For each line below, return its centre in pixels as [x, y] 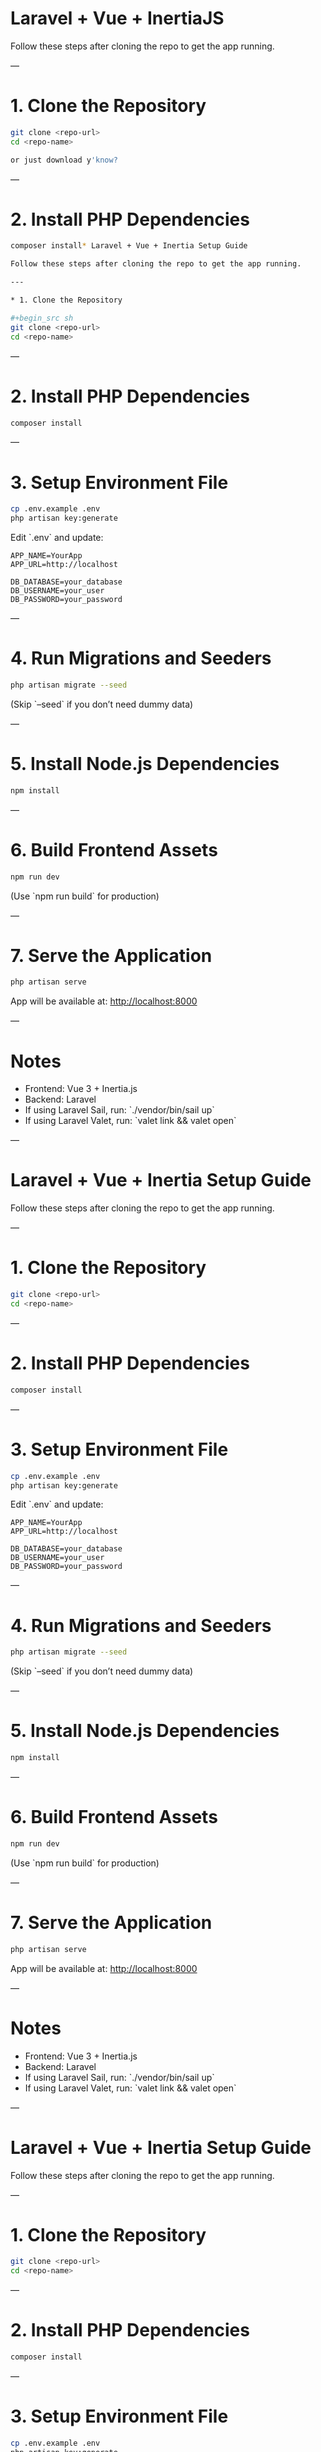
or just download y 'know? [64, 160]
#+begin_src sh [42, 318]
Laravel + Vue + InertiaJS [117, 18]
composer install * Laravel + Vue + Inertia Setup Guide [129, 246]
